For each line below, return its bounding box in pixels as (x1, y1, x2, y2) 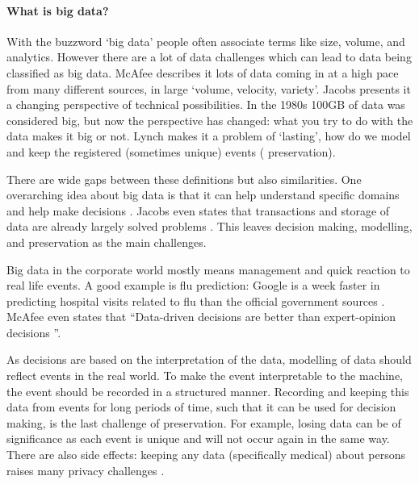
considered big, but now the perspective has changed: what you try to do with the (6, 111, 413, 128)
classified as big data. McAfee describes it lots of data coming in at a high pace (6, 64, 399, 81)
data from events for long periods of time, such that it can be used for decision (6, 398, 396, 415)
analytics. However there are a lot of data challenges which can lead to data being (6, 48, 412, 65)
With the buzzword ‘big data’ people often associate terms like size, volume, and (6, 32, 405, 49)
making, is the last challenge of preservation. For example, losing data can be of (6, 414, 401, 431)
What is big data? (6, 2, 109, 19)
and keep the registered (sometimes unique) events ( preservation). (6, 143, 336, 160)
